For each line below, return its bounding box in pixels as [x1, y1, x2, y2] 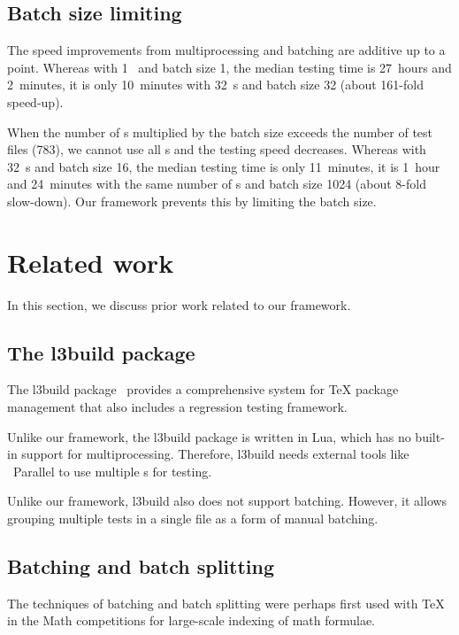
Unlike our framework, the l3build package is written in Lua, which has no [7, 427, 411, 445]
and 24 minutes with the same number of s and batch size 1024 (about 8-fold [7, 174, 426, 193]
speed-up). [7, 92, 64, 111]
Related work [7, 244, 174, 280]
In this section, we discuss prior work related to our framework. [7, 295, 351, 314]
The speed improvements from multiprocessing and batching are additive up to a [7, 41, 446, 59]
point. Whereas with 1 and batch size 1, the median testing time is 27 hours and [7, 58, 452, 76]
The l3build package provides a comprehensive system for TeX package [7, 380, 399, 399]
